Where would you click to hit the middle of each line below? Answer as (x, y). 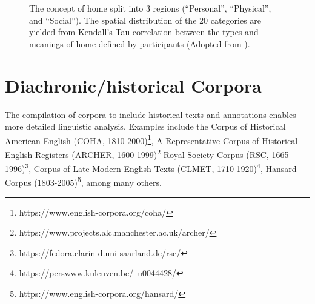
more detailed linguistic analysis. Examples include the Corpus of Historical (145, 126)
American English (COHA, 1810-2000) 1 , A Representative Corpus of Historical (151, 139)
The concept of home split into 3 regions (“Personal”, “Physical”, (150, 8)
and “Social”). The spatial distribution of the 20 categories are (145, 20)
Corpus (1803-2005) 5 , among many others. (83, 182)
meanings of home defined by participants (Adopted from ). (140, 43)
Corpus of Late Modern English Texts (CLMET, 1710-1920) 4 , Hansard (165, 167)
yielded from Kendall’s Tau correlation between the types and (144, 32)
